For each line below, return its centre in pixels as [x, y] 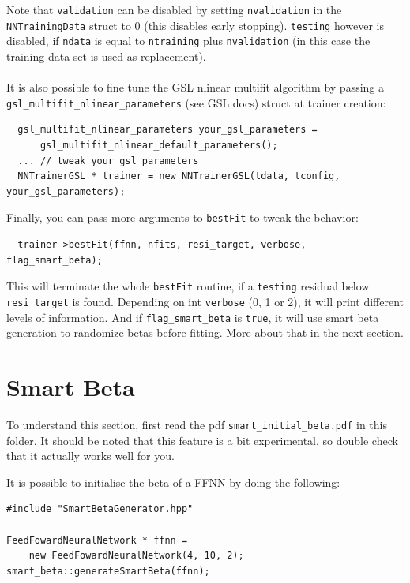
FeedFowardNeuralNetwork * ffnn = [97, 540]
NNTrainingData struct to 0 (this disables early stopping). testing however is [195, 25]
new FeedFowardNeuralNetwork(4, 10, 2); [136, 556]
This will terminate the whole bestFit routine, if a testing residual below [188, 286]
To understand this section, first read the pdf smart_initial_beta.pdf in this [197, 424]
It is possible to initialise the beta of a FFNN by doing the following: [173, 482]
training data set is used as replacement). [106, 56]
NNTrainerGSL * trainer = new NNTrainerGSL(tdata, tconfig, [179, 176]
